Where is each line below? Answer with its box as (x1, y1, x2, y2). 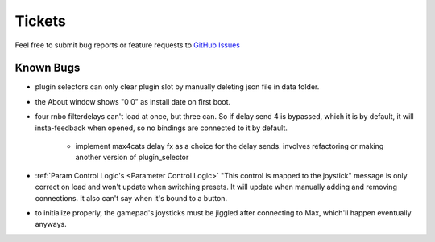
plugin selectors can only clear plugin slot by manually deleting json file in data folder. (35, 82, 320, 92)
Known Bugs (14, 61, 81, 75)
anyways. (35, 219, 68, 229)
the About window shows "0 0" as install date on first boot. (35, 96, 231, 106)
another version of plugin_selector (75, 153, 189, 162)
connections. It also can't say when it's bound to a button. (35, 193, 228, 203)
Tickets (14, 12, 66, 30)
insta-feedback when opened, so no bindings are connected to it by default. (35, 123, 288, 133)
